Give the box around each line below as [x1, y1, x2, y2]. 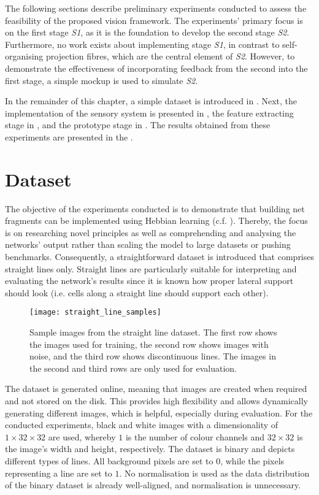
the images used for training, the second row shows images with [29, 337, 269, 350]
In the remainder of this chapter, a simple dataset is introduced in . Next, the [5, 94, 298, 107]
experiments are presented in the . [5, 130, 133, 143]
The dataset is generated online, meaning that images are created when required [5, 382, 307, 395]
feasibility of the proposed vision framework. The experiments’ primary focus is [5, 13, 303, 26]
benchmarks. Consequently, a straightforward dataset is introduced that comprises [5, 250, 315, 263]
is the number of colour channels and [125, 430, 265, 443]
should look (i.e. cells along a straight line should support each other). [5, 286, 269, 299]
